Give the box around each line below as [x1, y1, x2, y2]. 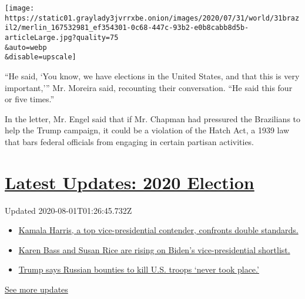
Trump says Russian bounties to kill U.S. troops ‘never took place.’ [18, 263, 259, 276]
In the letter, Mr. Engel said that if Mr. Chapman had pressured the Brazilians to [5, 112, 301, 125]
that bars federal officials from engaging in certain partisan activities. [5, 135, 254, 147]
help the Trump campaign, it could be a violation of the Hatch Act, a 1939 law [5, 124, 290, 136]
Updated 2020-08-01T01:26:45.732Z [5, 204, 132, 216]
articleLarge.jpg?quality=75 [5, 33, 119, 42]
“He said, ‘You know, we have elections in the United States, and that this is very [5, 69, 300, 82]
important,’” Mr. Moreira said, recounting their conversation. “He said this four [5, 81, 293, 93]
